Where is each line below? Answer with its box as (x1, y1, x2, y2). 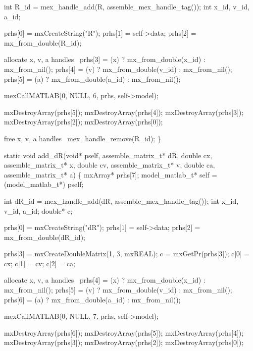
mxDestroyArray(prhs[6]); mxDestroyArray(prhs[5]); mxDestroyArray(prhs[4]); (4, 327, 244, 338)
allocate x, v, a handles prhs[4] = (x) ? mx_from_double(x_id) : (4, 275, 205, 285)
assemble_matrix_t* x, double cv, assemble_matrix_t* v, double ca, (4, 160, 215, 170)
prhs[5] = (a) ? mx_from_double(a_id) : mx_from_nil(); (4, 73, 181, 84)
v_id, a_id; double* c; (4, 205, 73, 216)
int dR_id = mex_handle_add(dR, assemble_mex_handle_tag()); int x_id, (4, 195, 239, 206)
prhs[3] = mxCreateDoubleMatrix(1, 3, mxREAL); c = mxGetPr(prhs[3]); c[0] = (4, 248, 250, 259)
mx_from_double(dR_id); (4, 232, 85, 242)
